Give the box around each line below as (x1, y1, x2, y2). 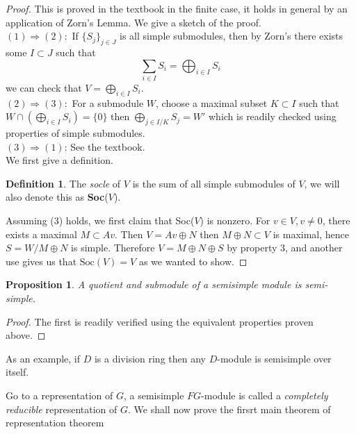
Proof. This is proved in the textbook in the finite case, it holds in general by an (6, 1, 348, 15)
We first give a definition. (6, 153, 113, 167)
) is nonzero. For (200, 213, 270, 228)
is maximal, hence (273, 226, 349, 241)
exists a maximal (6, 226, 77, 241)
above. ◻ (6, 328, 46, 342)
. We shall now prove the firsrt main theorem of (127, 401, 331, 416)
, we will (304, 176, 340, 190)
